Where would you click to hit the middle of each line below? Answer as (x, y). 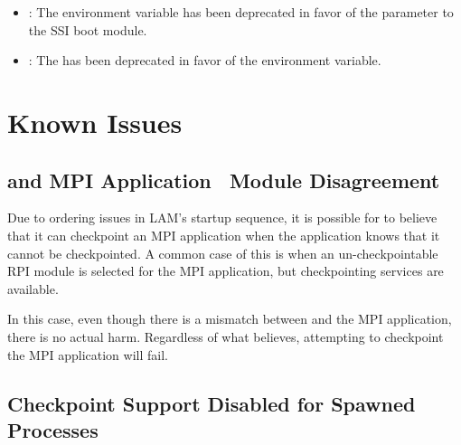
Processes (53, 429)
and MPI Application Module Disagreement (224, 180)
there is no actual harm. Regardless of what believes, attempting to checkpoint (226, 336)
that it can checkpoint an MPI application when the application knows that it (224, 235)
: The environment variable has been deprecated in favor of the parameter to (241, 12)
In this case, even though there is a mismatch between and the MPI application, (230, 319)
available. (33, 288)
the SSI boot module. (88, 29)
